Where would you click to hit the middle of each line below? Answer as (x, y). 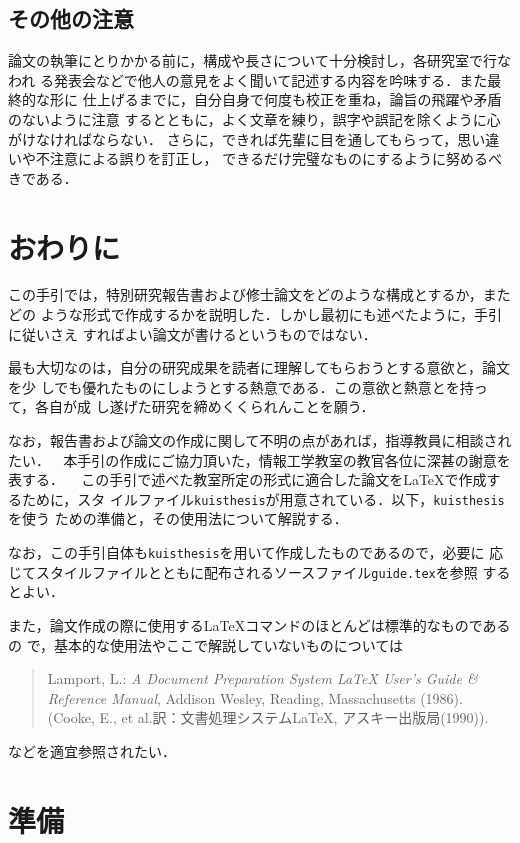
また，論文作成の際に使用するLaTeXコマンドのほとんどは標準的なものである (259, 624)
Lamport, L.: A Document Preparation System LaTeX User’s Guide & (262, 678)
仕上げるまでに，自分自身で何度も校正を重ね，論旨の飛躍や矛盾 (292, 99)
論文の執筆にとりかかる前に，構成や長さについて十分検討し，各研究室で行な (259, 60)
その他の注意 (71, 18)
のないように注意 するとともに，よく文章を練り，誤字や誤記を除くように (247, 118)
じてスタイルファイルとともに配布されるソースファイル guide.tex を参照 (243, 571)
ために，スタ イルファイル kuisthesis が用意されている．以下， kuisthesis (263, 498)
